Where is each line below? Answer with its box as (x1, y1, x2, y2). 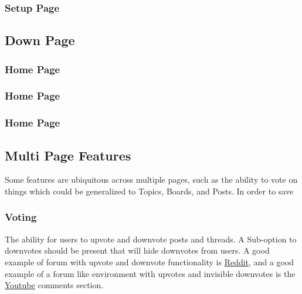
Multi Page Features (5, 146, 131, 164)
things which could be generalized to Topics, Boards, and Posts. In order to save (5, 184, 294, 197)
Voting (5, 210, 37, 224)
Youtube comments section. (5, 279, 104, 291)
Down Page (5, 31, 75, 49)
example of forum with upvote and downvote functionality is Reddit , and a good (5, 255, 294, 268)
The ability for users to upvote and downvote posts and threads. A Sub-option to (5, 233, 297, 245)
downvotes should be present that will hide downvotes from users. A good (5, 244, 270, 257)
